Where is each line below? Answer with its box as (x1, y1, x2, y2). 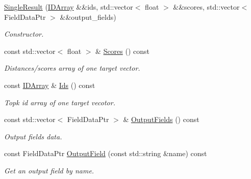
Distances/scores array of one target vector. (4, 63, 140, 73)
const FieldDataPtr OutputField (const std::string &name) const (4, 148, 207, 159)
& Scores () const (95, 45, 150, 56)
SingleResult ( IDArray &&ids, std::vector (4, 2, 133, 12)
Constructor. (4, 28, 44, 39)
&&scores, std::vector (173, 2, 240, 12)
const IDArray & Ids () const (4, 79, 95, 90)
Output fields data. (4, 131, 62, 141)
